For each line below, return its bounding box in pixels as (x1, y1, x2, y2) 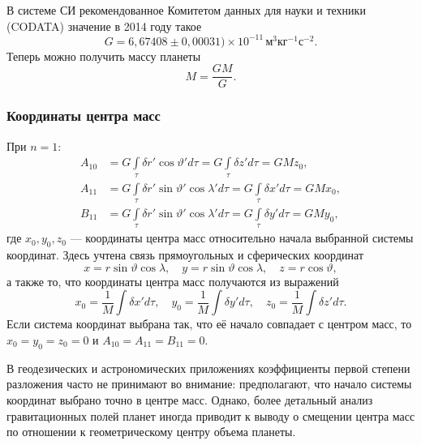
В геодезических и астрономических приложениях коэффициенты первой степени (6, 359, 410, 376)
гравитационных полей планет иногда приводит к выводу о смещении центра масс (6, 407, 415, 424)
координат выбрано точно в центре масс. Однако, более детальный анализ (6, 391, 373, 408)
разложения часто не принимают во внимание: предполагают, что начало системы (6, 375, 412, 392)
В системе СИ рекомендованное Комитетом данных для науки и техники (6, 2, 366, 18)
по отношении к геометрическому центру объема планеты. (6, 423, 296, 440)
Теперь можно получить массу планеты (6, 47, 201, 64)
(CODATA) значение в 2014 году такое (6, 17, 202, 34)
